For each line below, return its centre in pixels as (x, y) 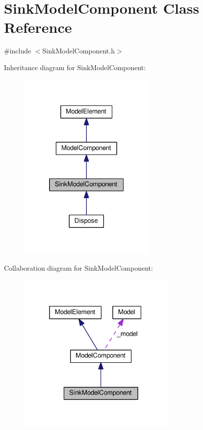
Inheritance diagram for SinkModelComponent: (75, 67)
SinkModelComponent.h (78, 51)
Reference (38, 27)
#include (18, 51)
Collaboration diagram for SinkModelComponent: (78, 268)
